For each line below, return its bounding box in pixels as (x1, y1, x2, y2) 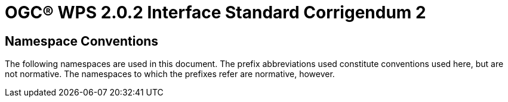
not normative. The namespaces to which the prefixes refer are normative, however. (5, 69, 335, 79)
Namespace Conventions (5, 33, 159, 49)
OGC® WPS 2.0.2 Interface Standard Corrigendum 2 (5, 2, 426, 23)
